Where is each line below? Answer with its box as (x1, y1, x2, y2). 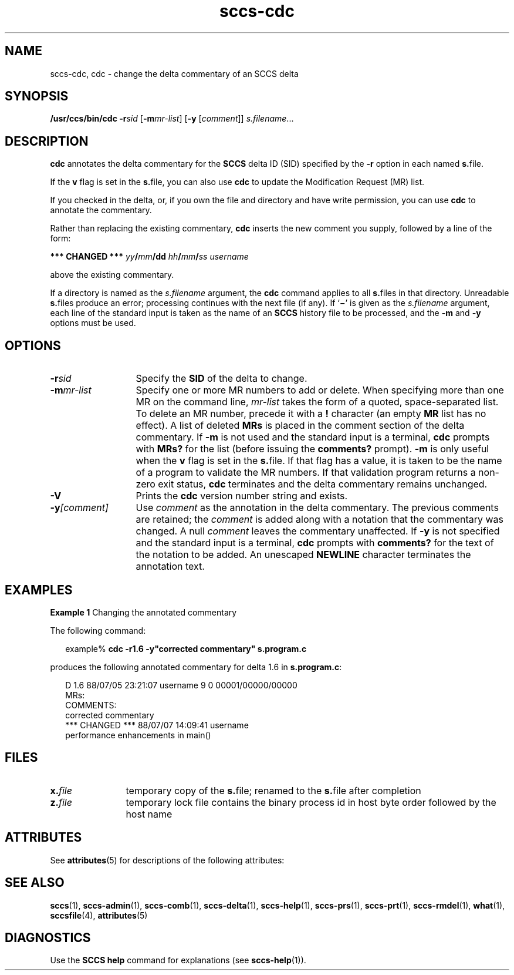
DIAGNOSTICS (5, 930, 91, 945)
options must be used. (50, 318, 136, 328)
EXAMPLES (5, 582, 73, 597)
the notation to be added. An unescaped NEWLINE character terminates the (136, 549, 471, 561)
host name (126, 808, 173, 820)
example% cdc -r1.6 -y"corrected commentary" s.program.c (65, 643, 307, 654)
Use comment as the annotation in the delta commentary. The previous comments (136, 502, 499, 514)
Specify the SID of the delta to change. (136, 372, 307, 385)
